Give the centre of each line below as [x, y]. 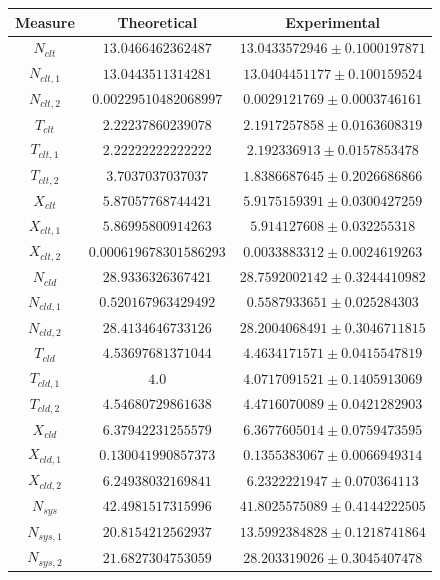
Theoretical [157, 21]
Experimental [333, 21]
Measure [45, 21]
